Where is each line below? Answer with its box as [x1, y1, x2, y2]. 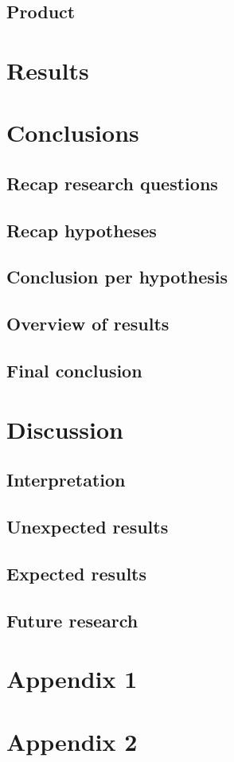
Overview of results [6, 311, 170, 336]
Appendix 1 [6, 662, 138, 695]
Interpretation [6, 467, 126, 492]
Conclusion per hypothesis [6, 264, 228, 289]
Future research [6, 608, 138, 632]
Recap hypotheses [6, 217, 157, 242]
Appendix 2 [6, 725, 138, 757]
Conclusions [6, 116, 139, 149]
